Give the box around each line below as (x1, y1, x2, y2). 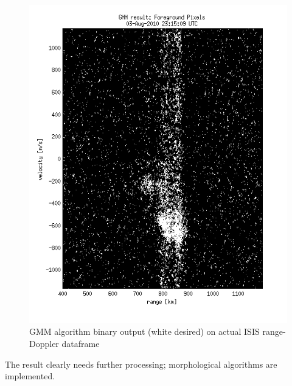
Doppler (29, 337, 59, 350)
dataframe (61, 337, 100, 350)
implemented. (5, 370, 55, 382)
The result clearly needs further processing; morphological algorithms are (5, 357, 277, 370)
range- (262, 325, 286, 338)
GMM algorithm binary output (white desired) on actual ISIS (29, 325, 260, 338)
